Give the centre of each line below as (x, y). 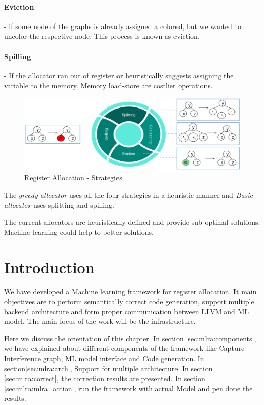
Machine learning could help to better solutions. (79, 232)
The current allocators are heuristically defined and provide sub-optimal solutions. (132, 222)
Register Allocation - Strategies (73, 178)
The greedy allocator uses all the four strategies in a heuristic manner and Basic (129, 195)
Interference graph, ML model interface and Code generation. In (104, 358)
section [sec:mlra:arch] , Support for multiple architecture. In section (108, 368)
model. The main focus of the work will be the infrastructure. (100, 321)
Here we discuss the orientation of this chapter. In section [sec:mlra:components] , (130, 338)
